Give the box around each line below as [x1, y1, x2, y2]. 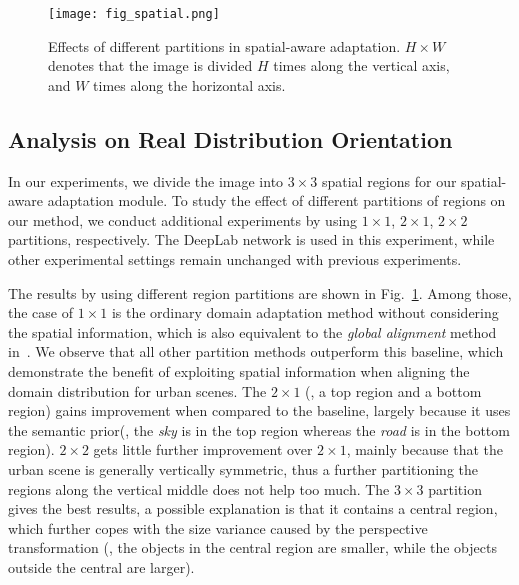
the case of [8, 302, 74, 323]
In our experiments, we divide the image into [8, 170, 284, 191]
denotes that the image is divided [48, 55, 253, 76]
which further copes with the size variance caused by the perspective [8, 517, 428, 538]
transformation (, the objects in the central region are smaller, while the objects [8, 537, 497, 558]
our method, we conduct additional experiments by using [8, 209, 358, 230]
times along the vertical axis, [273, 55, 450, 76]
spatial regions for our [321, 170, 457, 191]
